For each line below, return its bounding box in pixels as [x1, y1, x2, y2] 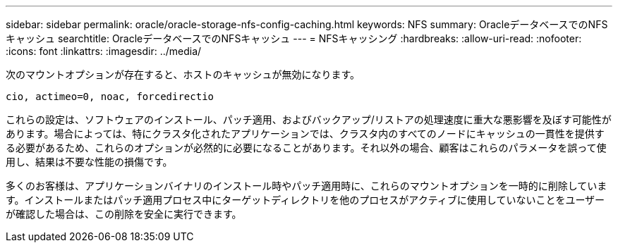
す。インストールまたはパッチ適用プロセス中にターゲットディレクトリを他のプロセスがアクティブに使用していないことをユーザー [6, 194, 605, 206]
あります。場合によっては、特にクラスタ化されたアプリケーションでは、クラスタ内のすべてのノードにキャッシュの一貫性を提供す [6, 128, 605, 139]
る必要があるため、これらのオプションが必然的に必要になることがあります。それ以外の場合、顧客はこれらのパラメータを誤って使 [6, 142, 607, 154]
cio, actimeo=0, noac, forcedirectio [6, 91, 214, 102]
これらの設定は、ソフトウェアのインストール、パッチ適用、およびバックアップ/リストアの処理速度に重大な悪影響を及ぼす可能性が [6, 113, 612, 125]
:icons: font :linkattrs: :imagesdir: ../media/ [6, 45, 202, 57]
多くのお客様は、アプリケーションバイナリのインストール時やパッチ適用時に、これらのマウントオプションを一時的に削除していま [6, 180, 607, 192]
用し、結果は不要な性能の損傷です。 [6, 156, 173, 168]
